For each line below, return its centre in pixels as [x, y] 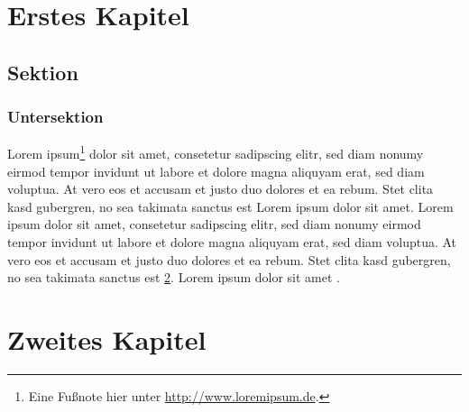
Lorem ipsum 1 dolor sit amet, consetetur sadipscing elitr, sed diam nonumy [216, 152]
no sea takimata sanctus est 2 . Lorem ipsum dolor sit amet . [174, 277]
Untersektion [55, 117]
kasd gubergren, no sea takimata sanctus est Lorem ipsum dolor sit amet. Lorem [230, 206]
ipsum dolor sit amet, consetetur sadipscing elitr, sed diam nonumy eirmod [214, 224]
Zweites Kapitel [107, 339]
